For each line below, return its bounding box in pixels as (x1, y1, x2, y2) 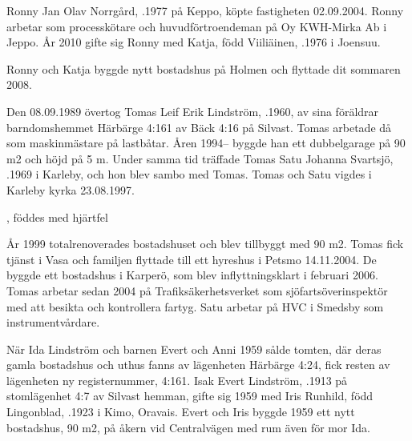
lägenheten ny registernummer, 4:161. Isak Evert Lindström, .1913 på (6, 371, 348, 388)
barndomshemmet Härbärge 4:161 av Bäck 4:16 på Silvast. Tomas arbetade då (6, 118, 392, 135)
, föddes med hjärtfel (6, 208, 108, 225)
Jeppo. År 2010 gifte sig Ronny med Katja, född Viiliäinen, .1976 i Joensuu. (6, 34, 381, 50)
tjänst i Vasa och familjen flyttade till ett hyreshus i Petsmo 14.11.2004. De (6, 251, 377, 267)
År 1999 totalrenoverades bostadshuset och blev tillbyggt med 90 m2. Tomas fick (6, 235, 404, 252)
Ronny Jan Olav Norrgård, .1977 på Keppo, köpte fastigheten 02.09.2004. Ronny (6, 2, 404, 18)
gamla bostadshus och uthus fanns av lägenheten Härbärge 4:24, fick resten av (6, 356, 390, 373)
